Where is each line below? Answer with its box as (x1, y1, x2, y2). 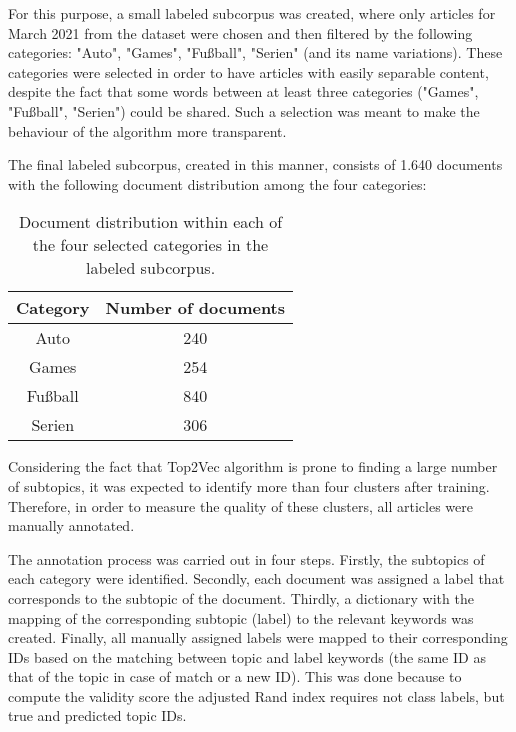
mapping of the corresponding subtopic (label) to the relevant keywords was (8, 607, 474, 628)
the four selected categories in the (32, 233, 269, 257)
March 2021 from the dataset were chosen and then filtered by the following (8, 22, 473, 43)
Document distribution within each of (18, 210, 283, 234)
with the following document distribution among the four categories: (8, 173, 427, 194)
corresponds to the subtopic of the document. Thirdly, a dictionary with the (8, 587, 474, 608)
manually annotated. (8, 515, 135, 536)
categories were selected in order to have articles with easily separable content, (8, 61, 489, 82)
